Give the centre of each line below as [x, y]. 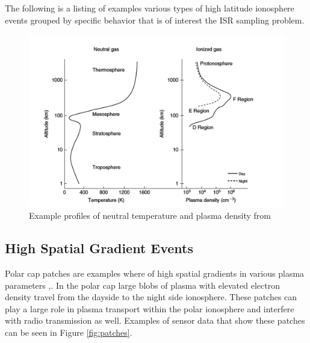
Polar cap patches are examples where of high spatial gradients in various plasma [155, 273]
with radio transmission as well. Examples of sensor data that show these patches [155, 320]
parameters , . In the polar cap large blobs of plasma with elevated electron [142, 285]
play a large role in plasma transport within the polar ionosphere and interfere [150, 308]
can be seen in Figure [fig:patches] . [69, 332]
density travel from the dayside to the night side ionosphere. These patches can [151, 297]
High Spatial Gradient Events [99, 248]
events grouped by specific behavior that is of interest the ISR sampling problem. [155, 20]
